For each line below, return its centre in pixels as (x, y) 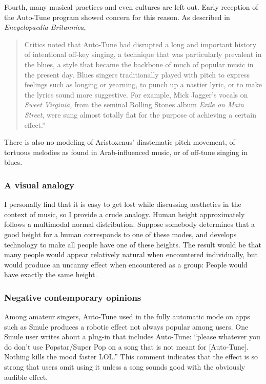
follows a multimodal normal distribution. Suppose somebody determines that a (129, 224)
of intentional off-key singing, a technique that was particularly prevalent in (143, 54)
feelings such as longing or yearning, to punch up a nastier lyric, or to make (143, 84)
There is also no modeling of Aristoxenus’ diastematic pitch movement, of (120, 142)
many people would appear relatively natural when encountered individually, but (131, 254)
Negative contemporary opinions (73, 297)
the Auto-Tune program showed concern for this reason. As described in (117, 17)
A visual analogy (39, 185)
